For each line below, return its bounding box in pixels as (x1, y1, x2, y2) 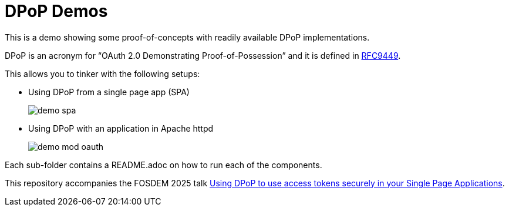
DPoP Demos (5, 1, 108, 21)
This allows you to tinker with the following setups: (5, 68, 200, 79)
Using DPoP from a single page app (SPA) (28, 86, 190, 97)
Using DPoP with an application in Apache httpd (28, 123, 214, 133)
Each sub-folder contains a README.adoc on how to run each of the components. (5, 159, 322, 170)
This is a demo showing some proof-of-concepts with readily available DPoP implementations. (5, 32, 370, 42)
